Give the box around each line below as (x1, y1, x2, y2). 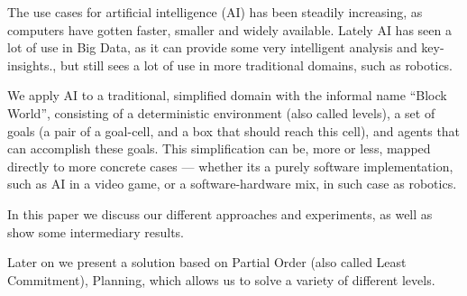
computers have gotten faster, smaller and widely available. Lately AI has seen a (7, 20, 452, 39)
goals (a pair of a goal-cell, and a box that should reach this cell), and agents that (7, 121, 461, 140)
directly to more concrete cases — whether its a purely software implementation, (7, 156, 453, 175)
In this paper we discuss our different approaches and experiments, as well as (7, 204, 433, 223)
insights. (7, 55, 53, 74)
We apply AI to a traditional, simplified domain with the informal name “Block (7, 86, 447, 105)
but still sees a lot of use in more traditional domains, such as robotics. (60, 55, 453, 74)
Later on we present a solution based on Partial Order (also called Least (7, 253, 407, 272)
